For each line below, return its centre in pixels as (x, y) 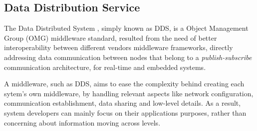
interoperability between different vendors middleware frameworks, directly (119, 47)
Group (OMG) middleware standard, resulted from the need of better (111, 37)
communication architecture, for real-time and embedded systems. (105, 67)
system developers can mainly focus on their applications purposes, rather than (125, 112)
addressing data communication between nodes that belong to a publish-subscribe (128, 57)
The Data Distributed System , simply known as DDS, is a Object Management (126, 28)
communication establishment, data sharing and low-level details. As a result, (123, 103)
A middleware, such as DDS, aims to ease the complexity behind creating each (124, 84)
